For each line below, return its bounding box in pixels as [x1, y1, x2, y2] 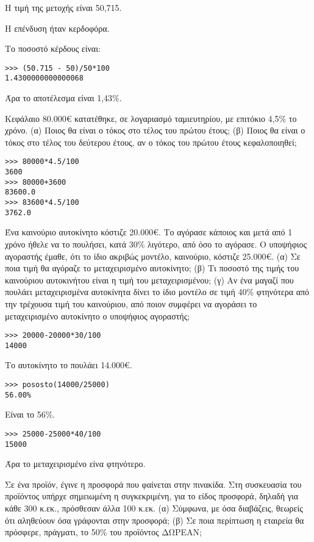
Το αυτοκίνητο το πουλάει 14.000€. [5, 358, 132, 371]
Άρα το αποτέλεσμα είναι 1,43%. [5, 91, 122, 104]
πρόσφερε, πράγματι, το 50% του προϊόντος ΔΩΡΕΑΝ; [5, 526, 202, 538]
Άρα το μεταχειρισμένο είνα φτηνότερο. [5, 457, 146, 470]
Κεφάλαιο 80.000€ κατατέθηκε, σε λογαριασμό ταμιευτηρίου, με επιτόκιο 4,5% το [5, 112, 297, 124]
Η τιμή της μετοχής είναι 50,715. [5, 1, 122, 13]
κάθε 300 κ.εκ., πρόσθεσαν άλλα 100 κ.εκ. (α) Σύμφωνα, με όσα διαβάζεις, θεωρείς [5, 502, 303, 515]
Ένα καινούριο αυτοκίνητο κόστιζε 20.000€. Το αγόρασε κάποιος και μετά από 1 [5, 226, 293, 238]
